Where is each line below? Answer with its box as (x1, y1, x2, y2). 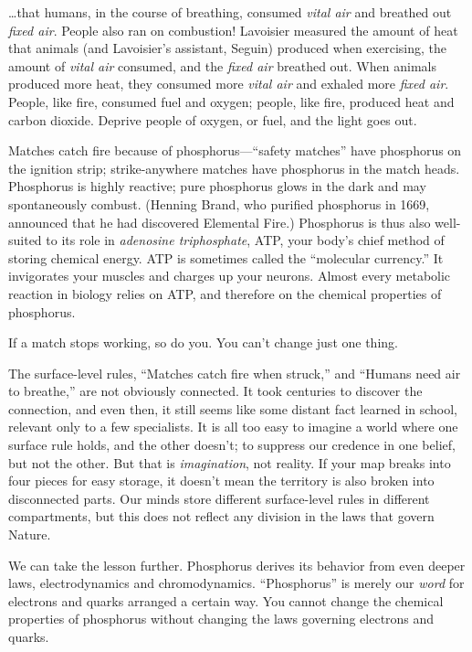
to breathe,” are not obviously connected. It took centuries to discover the (8, 381, 423, 401)
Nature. (8, 525, 51, 544)
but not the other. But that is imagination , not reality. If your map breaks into (8, 453, 451, 472)
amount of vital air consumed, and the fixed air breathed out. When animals (8, 56, 436, 75)
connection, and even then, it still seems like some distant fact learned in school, (8, 399, 458, 418)
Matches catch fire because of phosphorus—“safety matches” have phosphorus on (8, 141, 462, 160)
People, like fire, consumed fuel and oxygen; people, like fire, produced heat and (8, 91, 455, 111)
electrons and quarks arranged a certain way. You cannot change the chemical (8, 591, 444, 610)
